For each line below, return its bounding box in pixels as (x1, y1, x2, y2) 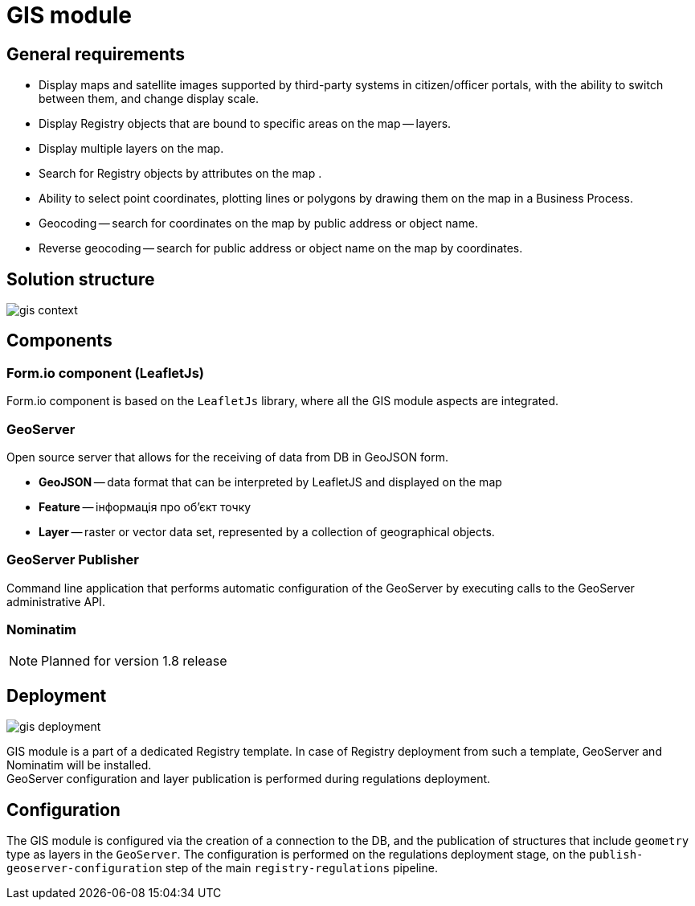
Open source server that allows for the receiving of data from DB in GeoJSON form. (6, 449, 448, 464)
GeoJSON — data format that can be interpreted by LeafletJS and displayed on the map (39, 474, 502, 489)
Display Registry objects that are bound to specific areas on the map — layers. (39, 117, 452, 131)
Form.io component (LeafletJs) (6, 364, 204, 381)
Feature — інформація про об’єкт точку (39, 499, 251, 514)
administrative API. (6, 594, 105, 609)
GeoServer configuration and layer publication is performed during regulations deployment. (6, 772, 491, 786)
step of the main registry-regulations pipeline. (165, 861, 438, 875)
